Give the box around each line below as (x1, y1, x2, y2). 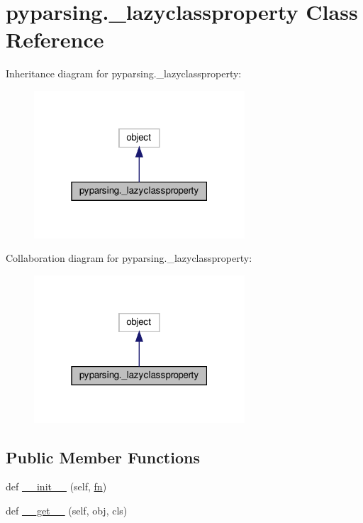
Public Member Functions (6, 446, 200, 468)
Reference (6, 25, 104, 54)
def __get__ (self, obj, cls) (6, 503, 128, 518)
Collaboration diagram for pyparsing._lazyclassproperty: (6, 251, 252, 265)
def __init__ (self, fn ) (6, 479, 107, 494)
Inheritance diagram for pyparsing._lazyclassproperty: (6, 66, 242, 81)
